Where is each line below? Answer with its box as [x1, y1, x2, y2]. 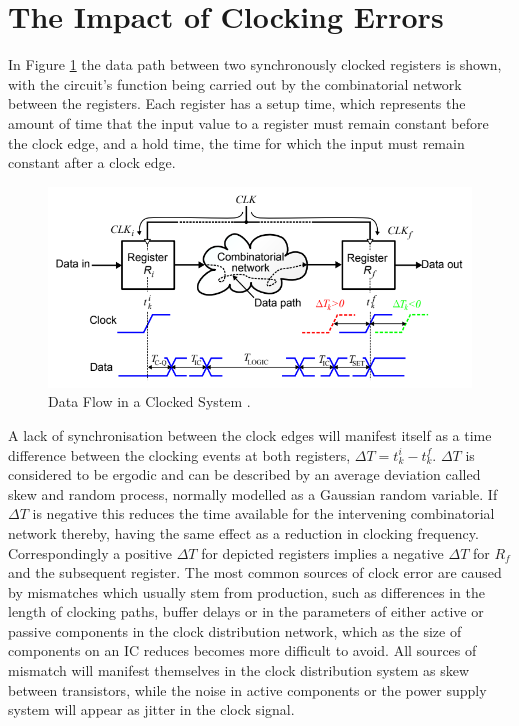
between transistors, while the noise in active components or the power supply [8, 679, 487, 700]
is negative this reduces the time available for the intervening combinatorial [32, 503, 495, 524]
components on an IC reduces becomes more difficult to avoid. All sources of [8, 640, 477, 661]
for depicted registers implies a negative [201, 542, 444, 563]
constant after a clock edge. [8, 152, 176, 173]
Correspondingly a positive [8, 542, 172, 563]
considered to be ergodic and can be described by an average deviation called [8, 464, 481, 485]
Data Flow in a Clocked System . [48, 391, 251, 412]
